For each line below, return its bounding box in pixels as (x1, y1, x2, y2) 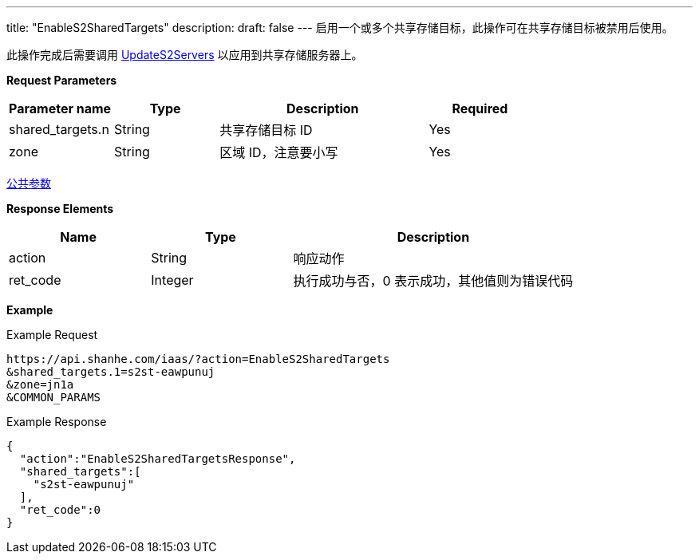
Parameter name (9, 101, 112, 116)
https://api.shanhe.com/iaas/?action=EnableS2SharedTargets (6, 353, 390, 365)
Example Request (6, 328, 98, 341)
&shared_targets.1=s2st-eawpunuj (6, 365, 215, 378)
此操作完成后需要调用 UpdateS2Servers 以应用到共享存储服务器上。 (6, 48, 363, 61)
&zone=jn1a (6, 378, 74, 391)
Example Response (6, 415, 107, 428)
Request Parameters (6, 73, 117, 87)
